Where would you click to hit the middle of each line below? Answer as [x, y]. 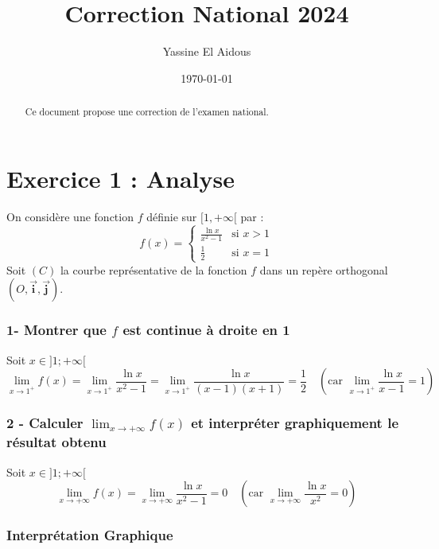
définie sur [172, 216]
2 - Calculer [45, 423]
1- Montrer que [56, 330]
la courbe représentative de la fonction [153, 269]
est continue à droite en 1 [206, 330]
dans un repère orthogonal [324, 269]
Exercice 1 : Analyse [120, 178]
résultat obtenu [56, 442]
